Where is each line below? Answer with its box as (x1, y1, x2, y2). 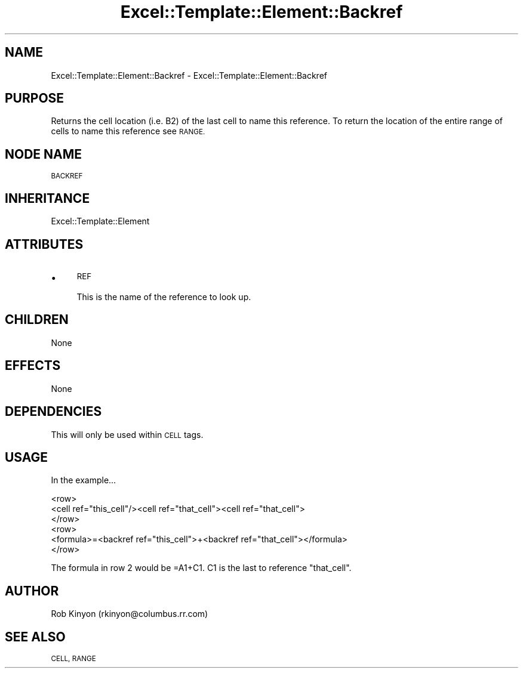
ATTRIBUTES (5, 236, 84, 252)
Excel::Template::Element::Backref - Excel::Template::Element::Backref (51, 70, 328, 81)
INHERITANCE (5, 190, 90, 206)
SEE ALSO (5, 629, 66, 644)
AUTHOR (5, 583, 59, 598)
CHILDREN (5, 312, 69, 328)
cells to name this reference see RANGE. (51, 126, 205, 137)
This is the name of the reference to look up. (76, 291, 251, 302)
